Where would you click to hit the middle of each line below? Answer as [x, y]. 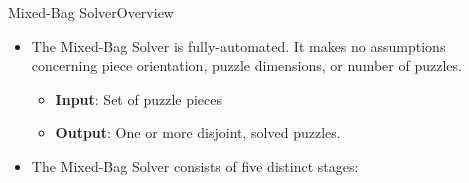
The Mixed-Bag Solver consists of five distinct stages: [195, 165]
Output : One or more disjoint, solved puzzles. [198, 132]
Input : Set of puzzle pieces [139, 98]
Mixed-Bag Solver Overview [91, 12]
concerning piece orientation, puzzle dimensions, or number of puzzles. [246, 65]
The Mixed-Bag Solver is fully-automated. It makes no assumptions [238, 45]
